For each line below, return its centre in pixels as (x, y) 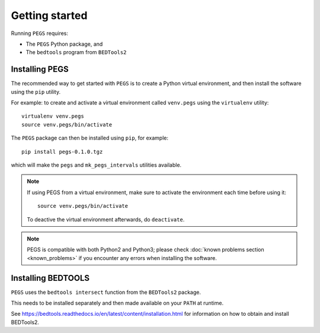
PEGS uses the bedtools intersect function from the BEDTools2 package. (106, 292)
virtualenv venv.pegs (53, 116)
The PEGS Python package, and (64, 44)
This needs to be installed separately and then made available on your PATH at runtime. (117, 303)
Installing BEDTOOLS (50, 278)
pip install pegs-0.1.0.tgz (62, 152)
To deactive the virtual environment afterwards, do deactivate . (106, 219)
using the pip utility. (36, 91)
